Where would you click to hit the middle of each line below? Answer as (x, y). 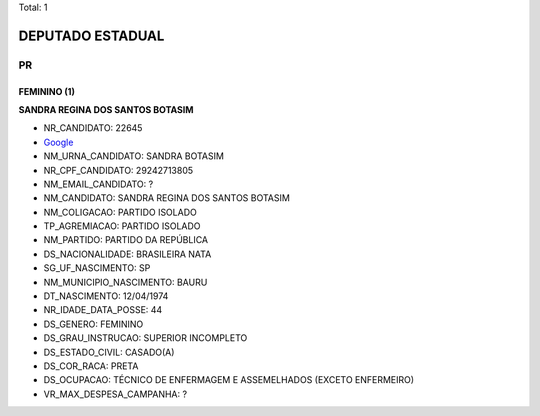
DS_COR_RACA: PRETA (91, 366)
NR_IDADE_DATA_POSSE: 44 (103, 310)
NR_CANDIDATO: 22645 (93, 128)
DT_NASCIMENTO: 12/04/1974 (106, 296)
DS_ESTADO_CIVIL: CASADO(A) (109, 352)
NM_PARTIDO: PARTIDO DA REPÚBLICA (126, 240)
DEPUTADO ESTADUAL (91, 35)
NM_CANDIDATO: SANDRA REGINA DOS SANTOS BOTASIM (166, 198)
